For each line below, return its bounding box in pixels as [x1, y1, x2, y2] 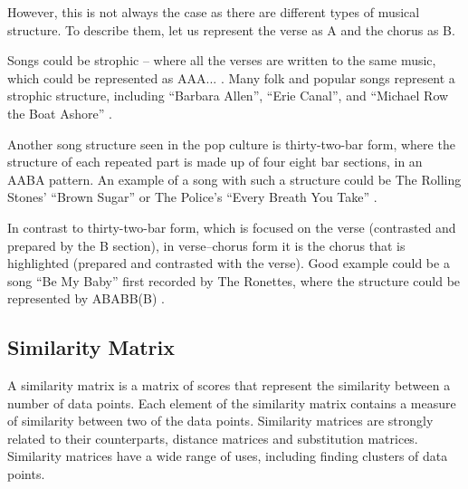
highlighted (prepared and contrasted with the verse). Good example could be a [7, 254, 450, 273]
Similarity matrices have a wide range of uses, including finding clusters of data [7, 446, 448, 465]
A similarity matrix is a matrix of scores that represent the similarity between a [7, 376, 451, 395]
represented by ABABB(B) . [7, 289, 165, 308]
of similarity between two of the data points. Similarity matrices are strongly [7, 411, 434, 430]
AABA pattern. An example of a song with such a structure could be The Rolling [7, 169, 462, 188]
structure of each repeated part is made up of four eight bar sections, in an [7, 152, 423, 171]
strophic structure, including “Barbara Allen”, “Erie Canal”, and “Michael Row [7, 86, 449, 105]
